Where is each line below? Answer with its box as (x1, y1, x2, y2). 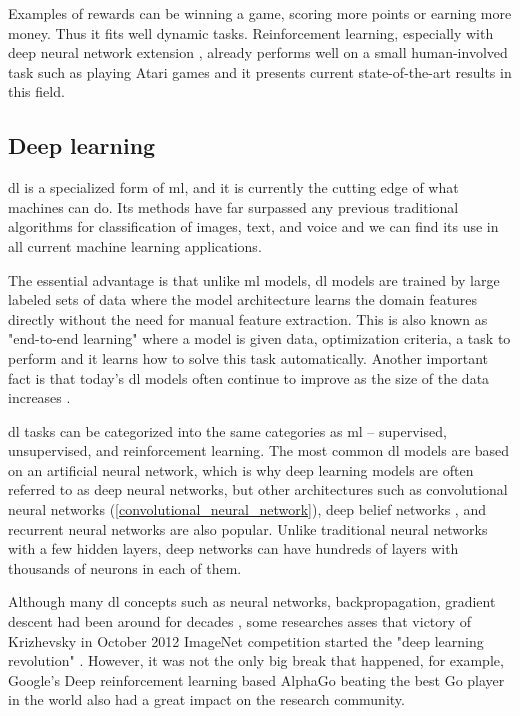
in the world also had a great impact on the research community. (8, 689, 405, 710)
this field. (8, 81, 65, 102)
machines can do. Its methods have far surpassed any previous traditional (8, 196, 459, 217)
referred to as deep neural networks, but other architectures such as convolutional (8, 479, 508, 500)
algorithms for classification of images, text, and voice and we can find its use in (8, 216, 499, 237)
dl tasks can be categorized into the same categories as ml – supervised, (8, 420, 447, 441)
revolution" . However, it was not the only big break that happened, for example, (8, 650, 504, 671)
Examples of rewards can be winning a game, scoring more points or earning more (8, 3, 512, 23)
